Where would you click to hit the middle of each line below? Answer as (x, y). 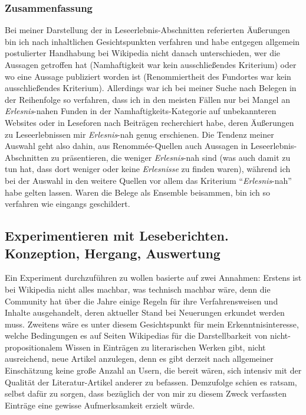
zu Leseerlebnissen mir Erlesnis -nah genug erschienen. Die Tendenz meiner (139, 134)
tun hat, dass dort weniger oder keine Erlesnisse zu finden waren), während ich (148, 169)
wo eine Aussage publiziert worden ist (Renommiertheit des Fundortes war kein (148, 76)
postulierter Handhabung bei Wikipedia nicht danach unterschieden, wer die (143, 53)
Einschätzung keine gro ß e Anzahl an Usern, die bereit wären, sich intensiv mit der (153, 370)
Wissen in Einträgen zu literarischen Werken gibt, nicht (165, 347)
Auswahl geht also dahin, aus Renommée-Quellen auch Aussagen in (126, 146)
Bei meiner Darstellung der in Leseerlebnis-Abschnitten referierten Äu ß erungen (147, 30)
